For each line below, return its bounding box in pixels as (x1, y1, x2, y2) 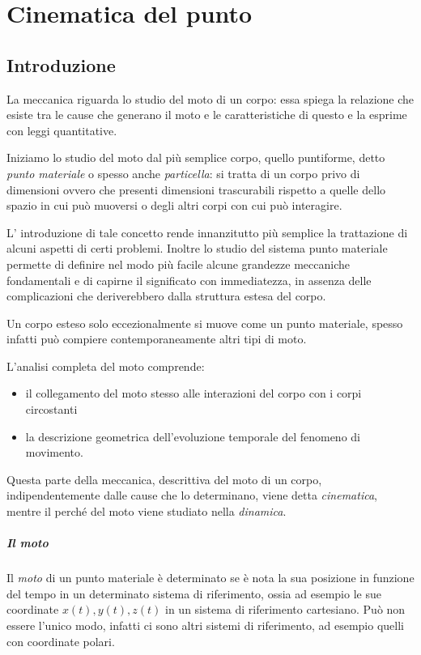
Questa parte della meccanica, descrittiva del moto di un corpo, (6, 470, 322, 487)
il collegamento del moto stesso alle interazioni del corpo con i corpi (25, 385, 362, 402)
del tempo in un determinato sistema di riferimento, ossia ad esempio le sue (6, 585, 381, 602)
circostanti (25, 401, 78, 418)
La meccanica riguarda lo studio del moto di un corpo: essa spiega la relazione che (6, 90, 415, 107)
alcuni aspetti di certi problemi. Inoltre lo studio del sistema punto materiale (6, 240, 388, 257)
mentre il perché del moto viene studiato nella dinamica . (6, 503, 287, 520)
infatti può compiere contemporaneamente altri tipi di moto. (6, 330, 307, 347)
